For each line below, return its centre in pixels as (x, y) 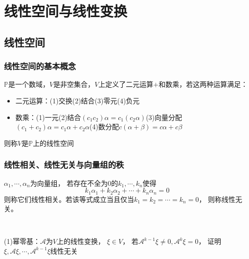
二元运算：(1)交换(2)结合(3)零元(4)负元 (78, 100)
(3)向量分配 (164, 117)
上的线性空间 (54, 143)
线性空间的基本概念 (40, 66)
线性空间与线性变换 (66, 11)
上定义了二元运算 (126, 84)
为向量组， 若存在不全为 (69, 183)
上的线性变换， (81, 241)
